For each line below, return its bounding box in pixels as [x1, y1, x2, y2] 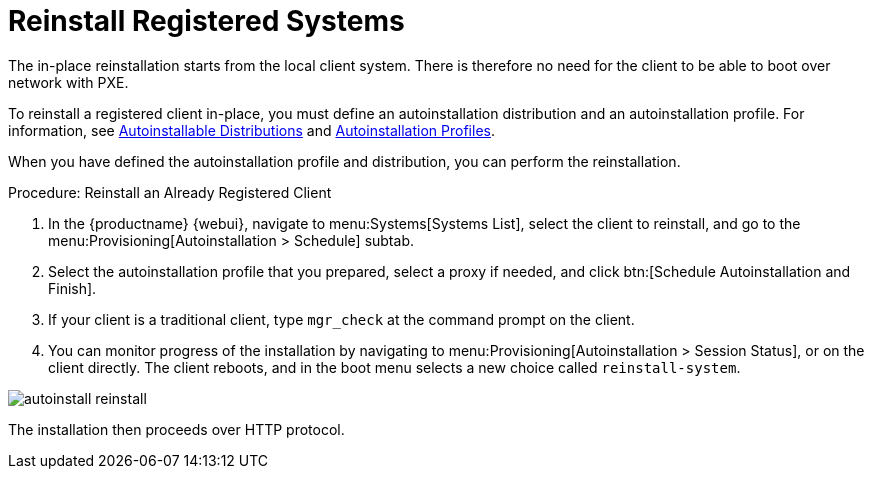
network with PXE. [8, 73, 129, 91]
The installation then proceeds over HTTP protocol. [8, 420, 345, 438]
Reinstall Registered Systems [8, 4, 405, 38]
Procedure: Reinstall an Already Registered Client [8, 183, 332, 201]
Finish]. [48, 279, 97, 297]
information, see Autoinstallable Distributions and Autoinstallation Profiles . [8, 121, 495, 139]
